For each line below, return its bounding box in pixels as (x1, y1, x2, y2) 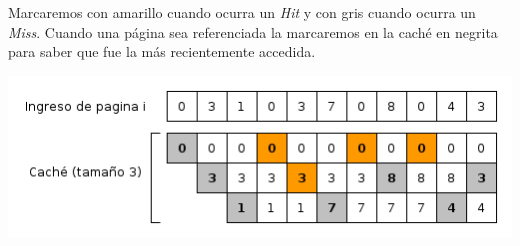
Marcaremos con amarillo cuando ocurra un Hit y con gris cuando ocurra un (8, 2, 476, 22)
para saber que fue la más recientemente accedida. (8, 41, 316, 62)
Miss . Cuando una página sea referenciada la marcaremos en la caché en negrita (8, 21, 498, 42)
